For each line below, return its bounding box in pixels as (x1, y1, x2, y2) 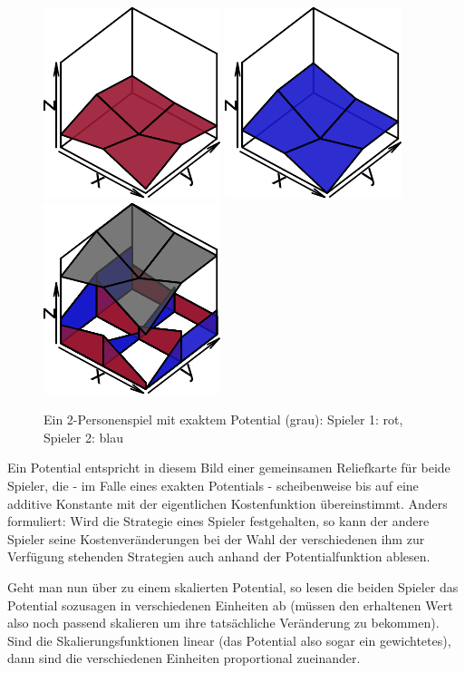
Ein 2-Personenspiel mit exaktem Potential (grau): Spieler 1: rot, (44, 410, 403, 429)
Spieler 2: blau (44, 427, 123, 446)
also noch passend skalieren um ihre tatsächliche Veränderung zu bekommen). (7, 613, 440, 632)
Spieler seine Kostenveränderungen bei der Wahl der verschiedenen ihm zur (7, 529, 425, 548)
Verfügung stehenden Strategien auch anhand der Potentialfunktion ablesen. (7, 547, 431, 566)
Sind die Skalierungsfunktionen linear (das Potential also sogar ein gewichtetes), (7, 630, 451, 649)
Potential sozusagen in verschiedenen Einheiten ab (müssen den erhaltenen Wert (7, 595, 453, 614)
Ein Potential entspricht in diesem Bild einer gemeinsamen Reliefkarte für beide (7, 458, 450, 477)
